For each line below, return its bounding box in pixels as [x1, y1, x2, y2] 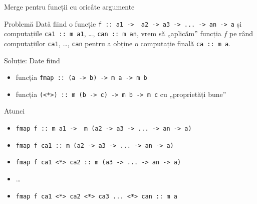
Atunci [4, 106, 25, 116]
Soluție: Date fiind [4, 55, 60, 65]
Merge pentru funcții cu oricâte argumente [4, 2, 135, 12]
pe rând [229, 28, 253, 39]
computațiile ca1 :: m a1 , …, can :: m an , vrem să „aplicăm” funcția [4, 28, 221, 39]
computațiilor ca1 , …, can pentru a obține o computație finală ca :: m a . [4, 38, 231, 48]
